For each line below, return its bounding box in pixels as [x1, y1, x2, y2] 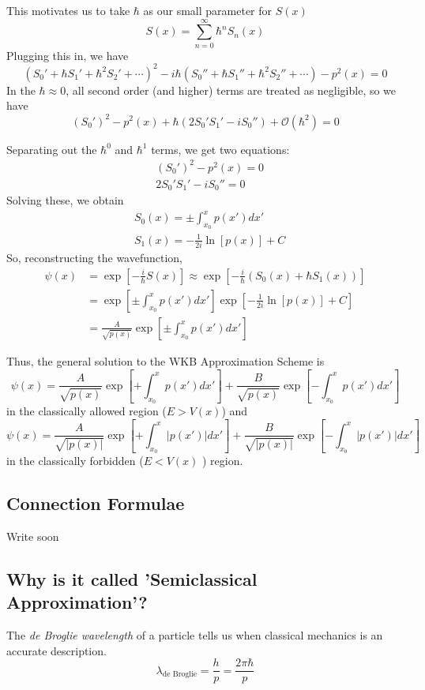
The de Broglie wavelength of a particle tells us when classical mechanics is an [6, 626, 383, 643]
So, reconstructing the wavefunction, [6, 249, 183, 266]
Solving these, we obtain [6, 192, 124, 208]
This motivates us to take [6, 2, 130, 18]
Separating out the [6, 141, 97, 157]
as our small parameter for [143, 2, 273, 18]
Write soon [6, 527, 59, 544]
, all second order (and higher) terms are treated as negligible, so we [66, 81, 397, 98]
